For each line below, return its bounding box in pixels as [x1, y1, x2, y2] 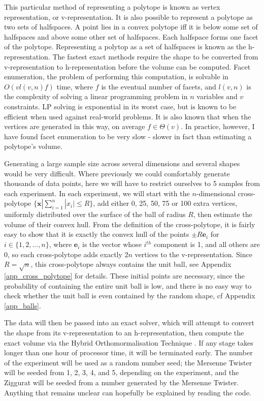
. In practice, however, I [181, 121, 255, 132]
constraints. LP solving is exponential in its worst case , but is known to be [4, 101, 237, 111]
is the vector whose [82, 239, 142, 250]
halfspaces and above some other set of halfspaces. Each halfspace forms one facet [4, 31, 258, 42]
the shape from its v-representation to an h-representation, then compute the [4, 327, 244, 337]
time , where [56, 81, 93, 91]
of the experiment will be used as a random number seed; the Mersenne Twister [4, 357, 252, 367]
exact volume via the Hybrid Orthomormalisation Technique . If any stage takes [4, 337, 253, 348]
